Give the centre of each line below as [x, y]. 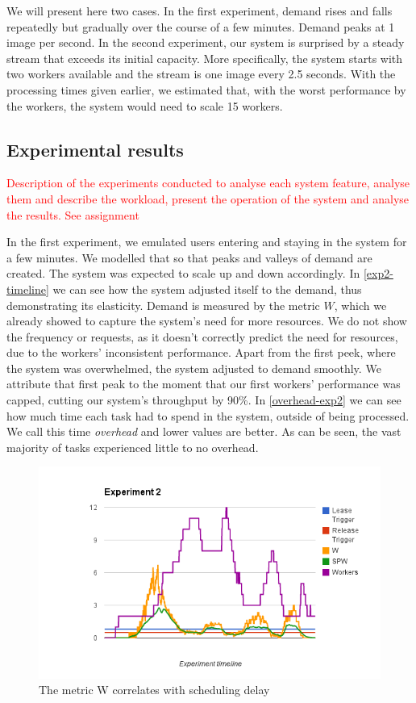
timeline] [28, 289]
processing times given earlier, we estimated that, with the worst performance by [206, 89]
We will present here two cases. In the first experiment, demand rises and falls [200, 10]
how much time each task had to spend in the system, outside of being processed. [208, 415]
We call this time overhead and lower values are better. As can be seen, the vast [204, 431]
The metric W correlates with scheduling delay [154, 690]
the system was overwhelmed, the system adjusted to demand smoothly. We [194, 368]
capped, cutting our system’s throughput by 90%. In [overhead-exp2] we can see [204, 400]
